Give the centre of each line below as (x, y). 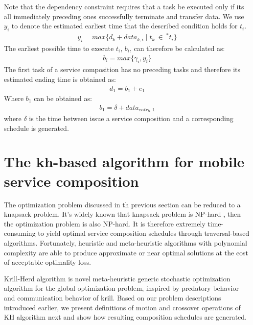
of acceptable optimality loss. (47, 262)
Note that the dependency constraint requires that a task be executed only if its (124, 6)
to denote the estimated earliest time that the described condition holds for (125, 26)
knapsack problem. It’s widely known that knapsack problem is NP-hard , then (123, 214)
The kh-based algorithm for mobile (124, 162)
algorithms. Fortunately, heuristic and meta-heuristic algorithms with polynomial (126, 242)
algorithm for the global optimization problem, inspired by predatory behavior (121, 288)
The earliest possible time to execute (59, 48)
